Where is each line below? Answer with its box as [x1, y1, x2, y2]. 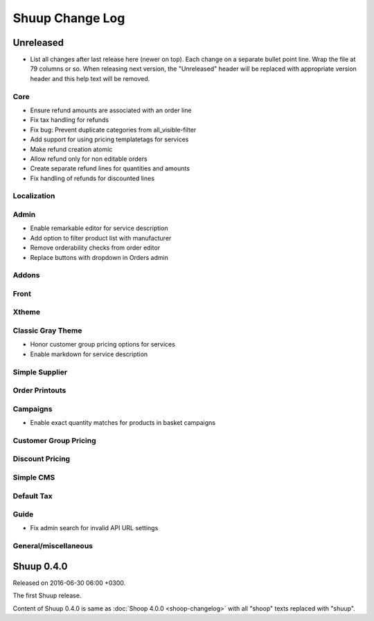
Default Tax [12, 491, 53, 500]
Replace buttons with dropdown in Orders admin [30, 253, 169, 261]
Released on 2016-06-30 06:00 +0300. [12, 579, 126, 587]
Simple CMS [12, 472, 55, 482]
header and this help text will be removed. [30, 74, 150, 82]
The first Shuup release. [12, 591, 82, 600]
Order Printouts [12, 385, 66, 395]
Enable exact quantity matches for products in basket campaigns [30, 419, 216, 427]
